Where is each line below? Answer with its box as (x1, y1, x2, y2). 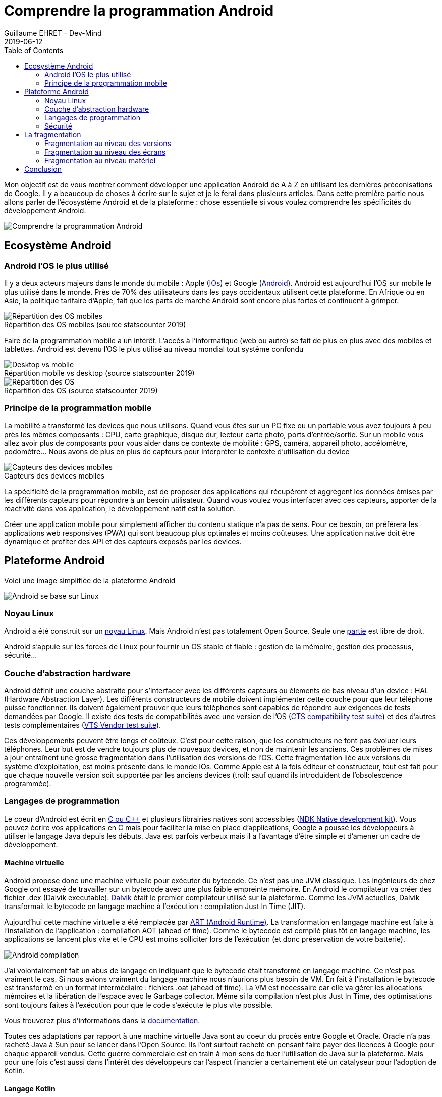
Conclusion (24, 164, 62, 173)
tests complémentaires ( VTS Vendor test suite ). (4, 721, 161, 730)
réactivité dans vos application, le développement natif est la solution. (4, 504, 236, 513)
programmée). (4, 779, 51, 788)
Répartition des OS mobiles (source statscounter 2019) (4, 320, 186, 329)
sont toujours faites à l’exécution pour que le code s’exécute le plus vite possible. (4, 1000, 273, 1010)
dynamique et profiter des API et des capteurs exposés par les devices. (4, 537, 242, 546)
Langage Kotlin (4, 1084, 56, 1093)
